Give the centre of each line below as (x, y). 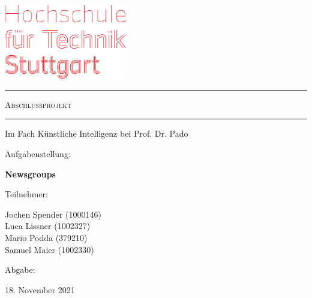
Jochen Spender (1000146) (53, 214)
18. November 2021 (40, 289)
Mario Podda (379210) (46, 237)
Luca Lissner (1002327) (48, 226)
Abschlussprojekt (38, 104)
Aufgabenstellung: (38, 153)
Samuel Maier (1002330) (49, 249)
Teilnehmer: (26, 194)
